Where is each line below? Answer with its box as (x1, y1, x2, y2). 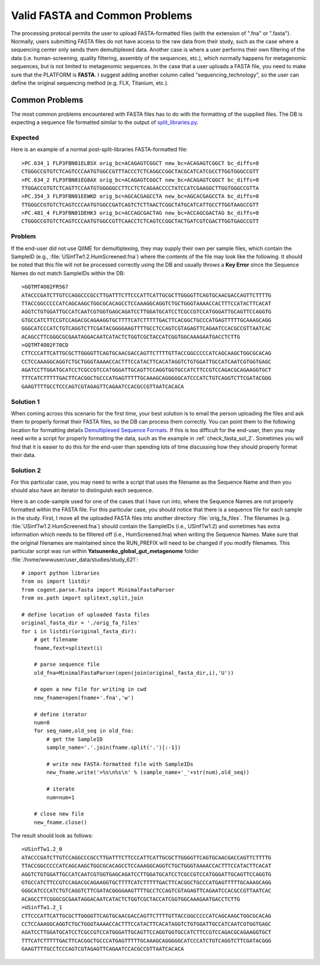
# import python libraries (21, 570, 100, 576)
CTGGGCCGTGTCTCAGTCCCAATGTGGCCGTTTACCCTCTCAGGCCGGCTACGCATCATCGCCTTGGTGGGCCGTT (21, 168, 259, 175)
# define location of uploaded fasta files (21, 611, 150, 618)
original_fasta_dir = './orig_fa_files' (21, 620, 140, 626)
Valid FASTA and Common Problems (11, 9, 193, 22)
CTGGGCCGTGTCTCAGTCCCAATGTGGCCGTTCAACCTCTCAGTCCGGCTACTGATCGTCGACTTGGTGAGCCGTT (21, 218, 259, 225)
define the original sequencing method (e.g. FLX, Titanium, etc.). (11, 79, 169, 86)
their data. (11, 451, 36, 458)
